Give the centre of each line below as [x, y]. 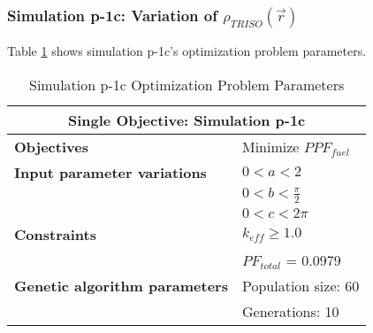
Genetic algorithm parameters [121, 285]
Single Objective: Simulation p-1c [187, 120]
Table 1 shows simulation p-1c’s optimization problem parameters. [187, 51]
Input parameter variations [110, 172]
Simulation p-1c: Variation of [112, 15]
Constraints [55, 234]
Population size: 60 [301, 285]
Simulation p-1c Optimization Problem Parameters [187, 84]
